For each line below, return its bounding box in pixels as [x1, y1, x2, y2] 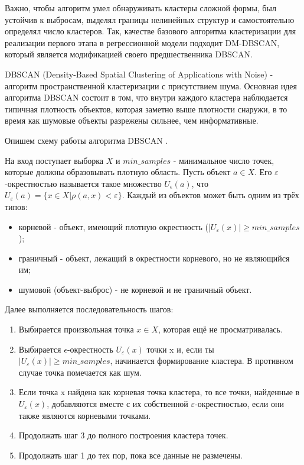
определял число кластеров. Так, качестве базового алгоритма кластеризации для [5, 25, 296, 37]
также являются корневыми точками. [18, 409, 151, 421]
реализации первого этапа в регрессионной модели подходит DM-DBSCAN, [5, 36, 280, 49]
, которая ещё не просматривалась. [158, 323, 283, 335]
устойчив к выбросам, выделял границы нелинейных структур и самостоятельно [5, 13, 295, 25]
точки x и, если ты [146, 343, 214, 355]
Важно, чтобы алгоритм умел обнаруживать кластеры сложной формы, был [5, 2, 276, 14]
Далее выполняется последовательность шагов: [5, 303, 174, 315]
